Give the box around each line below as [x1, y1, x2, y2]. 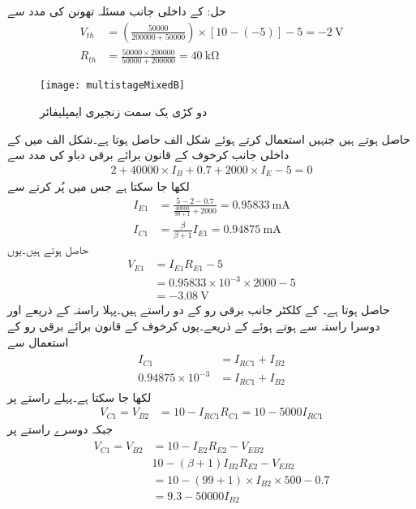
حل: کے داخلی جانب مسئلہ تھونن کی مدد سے [7, 2, 226, 19]
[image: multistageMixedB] [40, 80, 185, 92]
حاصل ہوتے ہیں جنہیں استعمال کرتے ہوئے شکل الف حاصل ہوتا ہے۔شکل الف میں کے [7, 130, 411, 147]
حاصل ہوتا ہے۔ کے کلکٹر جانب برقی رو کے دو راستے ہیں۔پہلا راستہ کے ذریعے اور [7, 301, 390, 318]
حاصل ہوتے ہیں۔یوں [7, 240, 88, 257]
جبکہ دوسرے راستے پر [7, 420, 114, 437]
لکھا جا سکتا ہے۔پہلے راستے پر [7, 388, 152, 405]
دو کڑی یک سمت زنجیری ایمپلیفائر [40, 103, 208, 120]
